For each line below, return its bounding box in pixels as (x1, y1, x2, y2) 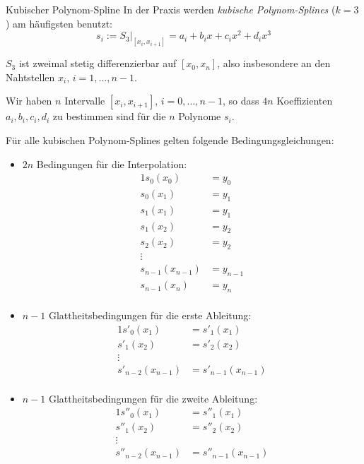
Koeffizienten (276, 93, 333, 108)
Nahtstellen (6, 69, 55, 84)
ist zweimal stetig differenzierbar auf (18, 56, 177, 71)
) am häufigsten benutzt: (6, 16, 112, 30)
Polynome (178, 109, 221, 124)
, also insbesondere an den (217, 56, 331, 71)
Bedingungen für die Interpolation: (36, 156, 187, 171)
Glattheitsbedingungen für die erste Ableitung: (48, 307, 252, 322)
